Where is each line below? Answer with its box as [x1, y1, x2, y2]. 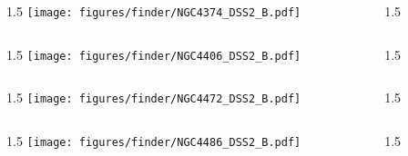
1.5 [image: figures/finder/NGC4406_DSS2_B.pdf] [6, 44, 301, 63]
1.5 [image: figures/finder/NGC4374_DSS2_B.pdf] [6, 2, 301, 20]
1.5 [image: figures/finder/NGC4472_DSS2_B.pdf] [6, 88, 301, 107]
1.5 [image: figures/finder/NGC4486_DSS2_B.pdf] [6, 131, 301, 150]
